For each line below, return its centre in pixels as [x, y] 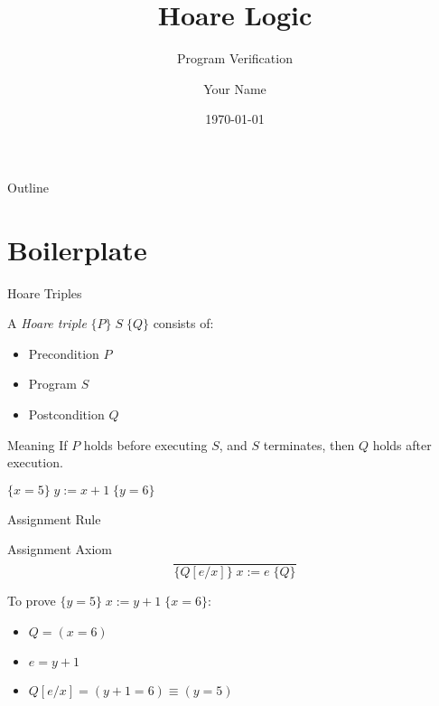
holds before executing [145, 444]
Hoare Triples [45, 292]
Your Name [235, 88]
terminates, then [309, 444]
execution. [35, 462]
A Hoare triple [47, 323]
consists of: [183, 323]
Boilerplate [77, 249]
